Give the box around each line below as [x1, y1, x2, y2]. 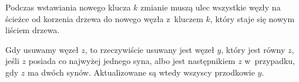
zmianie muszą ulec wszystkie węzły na [140, 1, 281, 13]
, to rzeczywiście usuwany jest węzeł [85, 43, 214, 55]
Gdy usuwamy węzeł [5, 43, 79, 55]
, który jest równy [221, 43, 285, 55]
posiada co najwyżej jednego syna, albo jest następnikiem [28, 55, 236, 67]
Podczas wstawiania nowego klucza [5, 1, 131, 13]
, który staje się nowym [210, 12, 295, 24]
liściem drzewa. [5, 24, 60, 36]
